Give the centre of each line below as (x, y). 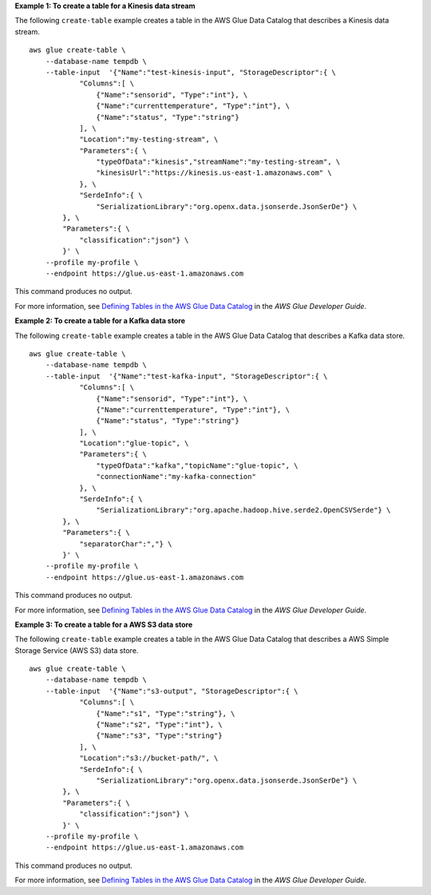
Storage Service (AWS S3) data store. (77, 650)
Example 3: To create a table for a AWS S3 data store (104, 624)
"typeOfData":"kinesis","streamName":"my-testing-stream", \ (218, 162)
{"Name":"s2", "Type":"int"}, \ (159, 725)
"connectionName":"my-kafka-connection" (176, 477)
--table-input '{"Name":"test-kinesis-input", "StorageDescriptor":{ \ (191, 72)
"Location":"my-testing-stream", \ (149, 139)
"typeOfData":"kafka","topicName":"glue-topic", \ (197, 465)
